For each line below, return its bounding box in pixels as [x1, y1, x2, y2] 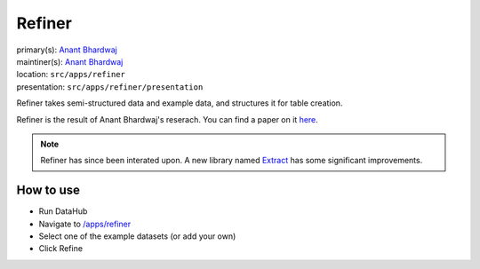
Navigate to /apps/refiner [38, 218, 132, 229]
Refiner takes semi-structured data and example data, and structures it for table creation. [16, 98, 343, 108]
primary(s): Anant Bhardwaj [16, 44, 117, 55]
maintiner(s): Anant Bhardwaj [16, 56, 124, 67]
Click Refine [38, 243, 84, 254]
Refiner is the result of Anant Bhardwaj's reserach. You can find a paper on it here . [16, 114, 319, 124]
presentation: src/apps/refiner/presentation [16, 81, 204, 92]
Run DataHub [38, 206, 88, 217]
